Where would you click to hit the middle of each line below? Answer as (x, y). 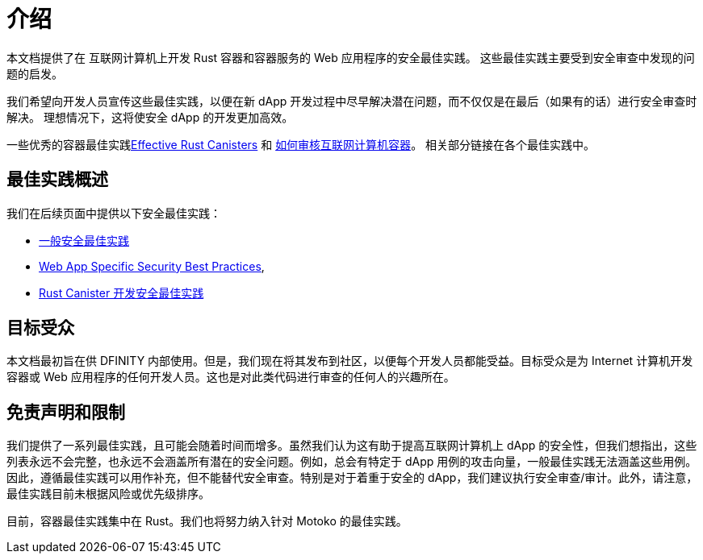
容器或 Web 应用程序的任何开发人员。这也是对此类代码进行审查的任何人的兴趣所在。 (231, 377)
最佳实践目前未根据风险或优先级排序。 (108, 494)
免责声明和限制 (66, 412)
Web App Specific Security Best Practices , (152, 266)
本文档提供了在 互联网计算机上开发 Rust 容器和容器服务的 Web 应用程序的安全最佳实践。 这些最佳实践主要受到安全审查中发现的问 (351, 57)
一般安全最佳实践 (84, 240)
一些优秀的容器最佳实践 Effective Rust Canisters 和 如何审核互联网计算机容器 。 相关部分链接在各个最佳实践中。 (301, 144)
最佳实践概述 (57, 180)
